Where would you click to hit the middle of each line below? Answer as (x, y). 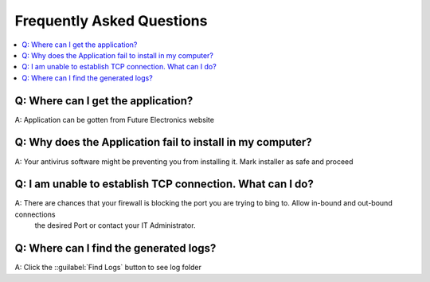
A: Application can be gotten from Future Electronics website (115, 119)
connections (35, 214)
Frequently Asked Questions (111, 21)
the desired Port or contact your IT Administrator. (115, 225)
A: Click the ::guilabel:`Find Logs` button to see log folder (108, 268)
